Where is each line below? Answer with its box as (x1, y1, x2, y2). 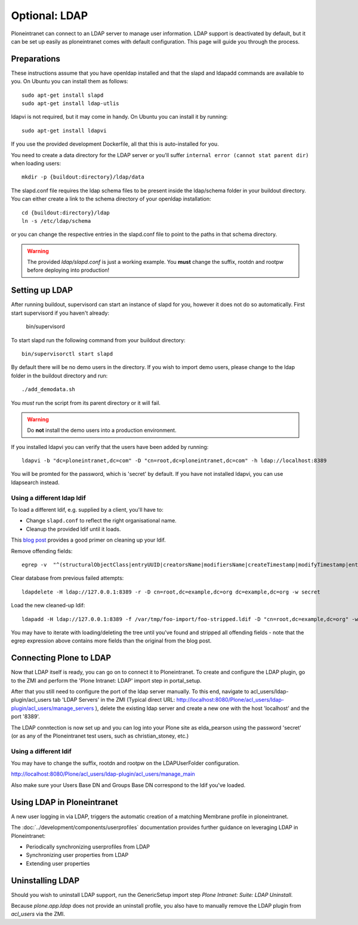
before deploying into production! (27, 266, 110, 274)
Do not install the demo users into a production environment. (27, 427, 177, 434)
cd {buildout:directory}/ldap (21, 209, 110, 216)
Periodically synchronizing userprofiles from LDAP (26, 843, 150, 850)
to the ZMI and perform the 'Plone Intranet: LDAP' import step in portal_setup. (11, 677, 202, 684)
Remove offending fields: (11, 547, 73, 555)
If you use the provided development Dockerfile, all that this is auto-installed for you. (11, 140, 219, 147)
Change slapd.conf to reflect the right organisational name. (26, 517, 177, 524)
